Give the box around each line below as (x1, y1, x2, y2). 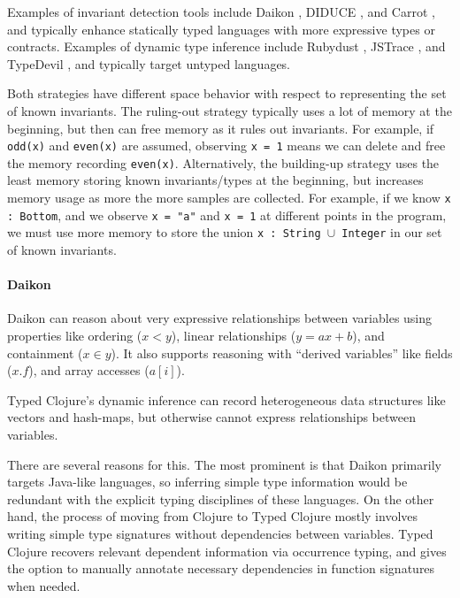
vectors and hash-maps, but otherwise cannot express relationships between (7, 408, 416, 426)
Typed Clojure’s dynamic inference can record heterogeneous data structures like (7, 390, 446, 409)
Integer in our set (341, 223, 442, 241)
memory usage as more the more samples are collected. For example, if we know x (7, 188, 451, 207)
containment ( (7, 343, 83, 362)
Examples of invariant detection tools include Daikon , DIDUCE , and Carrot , (7, 3, 435, 20)
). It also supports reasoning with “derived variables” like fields (111, 343, 453, 362)
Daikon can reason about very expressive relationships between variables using (7, 309, 433, 327)
